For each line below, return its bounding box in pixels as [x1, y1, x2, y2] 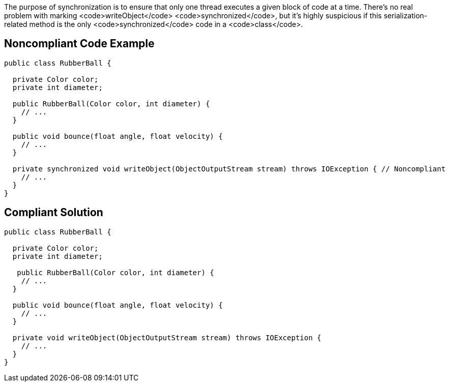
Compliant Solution [4, 206, 103, 219]
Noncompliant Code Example [4, 37, 155, 50]
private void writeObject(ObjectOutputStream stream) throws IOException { [12, 333, 321, 342]
